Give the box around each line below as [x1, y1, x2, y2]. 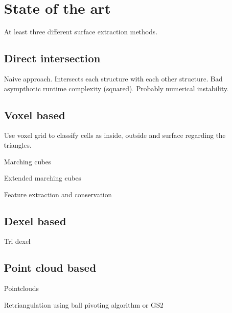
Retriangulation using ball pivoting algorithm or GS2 [4, 299, 163, 310]
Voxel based [4, 107, 66, 122]
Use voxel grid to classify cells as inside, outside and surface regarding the [4, 130, 226, 140]
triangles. [4, 139, 32, 150]
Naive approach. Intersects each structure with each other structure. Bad [4, 73, 223, 83]
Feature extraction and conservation [4, 189, 112, 199]
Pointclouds [4, 283, 39, 293]
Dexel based [4, 213, 67, 228]
